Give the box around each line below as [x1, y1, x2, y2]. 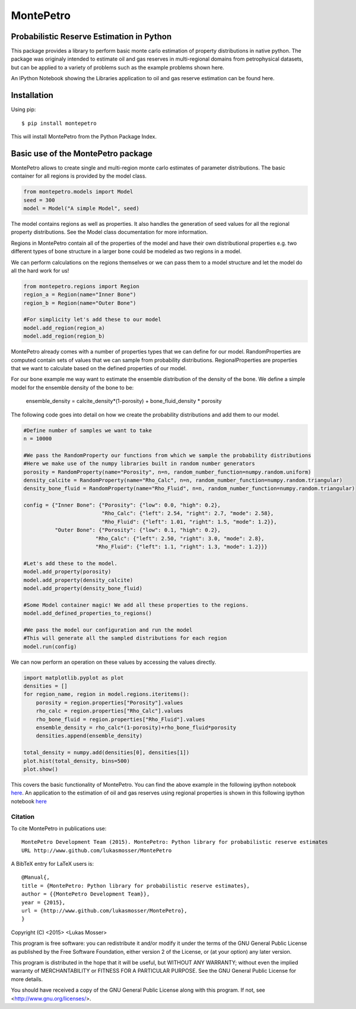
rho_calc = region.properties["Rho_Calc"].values [36, 708, 183, 714]
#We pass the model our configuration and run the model [23, 626, 193, 633]
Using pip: [11, 106, 36, 113]
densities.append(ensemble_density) [36, 733, 142, 739]
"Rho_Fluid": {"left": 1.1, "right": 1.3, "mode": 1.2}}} [95, 544, 268, 550]
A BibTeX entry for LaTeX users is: [11, 860, 94, 868]
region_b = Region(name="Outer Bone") [23, 299, 136, 306]
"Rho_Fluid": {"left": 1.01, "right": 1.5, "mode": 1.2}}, [101, 518, 277, 525]
